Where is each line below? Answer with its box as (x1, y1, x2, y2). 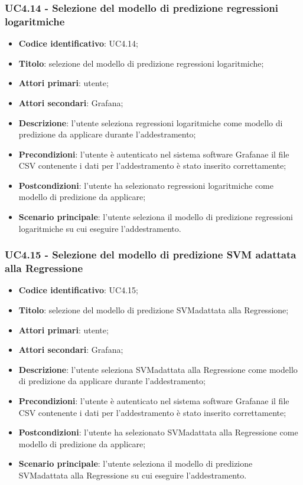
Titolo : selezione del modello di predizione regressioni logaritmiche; (18, 57, 264, 69)
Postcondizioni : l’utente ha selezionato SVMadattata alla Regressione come (18, 426, 298, 438)
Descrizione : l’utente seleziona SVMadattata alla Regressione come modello (18, 363, 298, 375)
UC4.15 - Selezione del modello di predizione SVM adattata (5, 247, 297, 262)
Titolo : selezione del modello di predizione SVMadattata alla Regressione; (18, 304, 289, 316)
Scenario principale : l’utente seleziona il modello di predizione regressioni (18, 211, 293, 223)
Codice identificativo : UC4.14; (18, 37, 138, 50)
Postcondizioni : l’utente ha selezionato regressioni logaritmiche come (18, 179, 273, 191)
